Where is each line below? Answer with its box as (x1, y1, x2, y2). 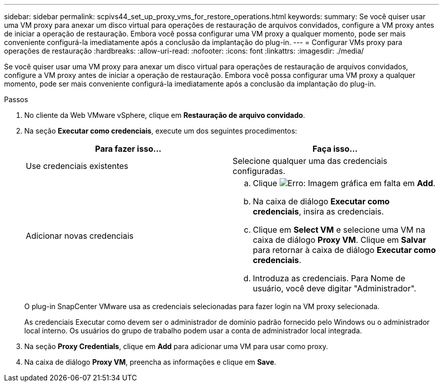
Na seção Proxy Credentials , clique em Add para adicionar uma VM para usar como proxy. (24, 342, 328, 351)
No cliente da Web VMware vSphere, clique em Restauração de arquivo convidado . (24, 111, 305, 119)
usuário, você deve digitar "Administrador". (253, 283, 416, 293)
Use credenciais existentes (26, 161, 128, 171)
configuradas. (233, 166, 286, 176)
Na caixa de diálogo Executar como (253, 196, 390, 206)
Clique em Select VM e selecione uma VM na (253, 225, 425, 235)
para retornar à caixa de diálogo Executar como (253, 245, 436, 255)
